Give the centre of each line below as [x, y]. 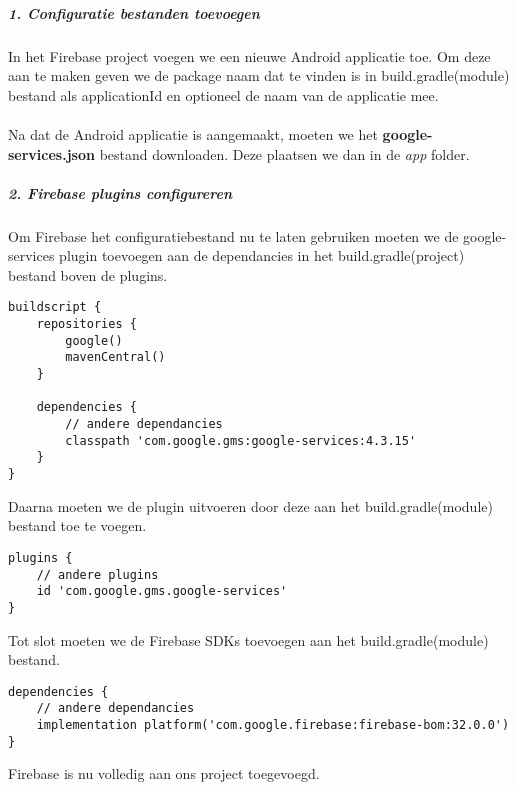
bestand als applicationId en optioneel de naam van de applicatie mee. [223, 94]
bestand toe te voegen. [77, 525]
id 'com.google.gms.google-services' [162, 591]
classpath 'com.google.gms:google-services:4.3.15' [241, 440]
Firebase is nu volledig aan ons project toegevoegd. [164, 773]
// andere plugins [97, 574]
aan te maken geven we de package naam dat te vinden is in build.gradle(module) [259, 75]
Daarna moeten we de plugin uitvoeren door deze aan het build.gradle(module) [250, 505]
